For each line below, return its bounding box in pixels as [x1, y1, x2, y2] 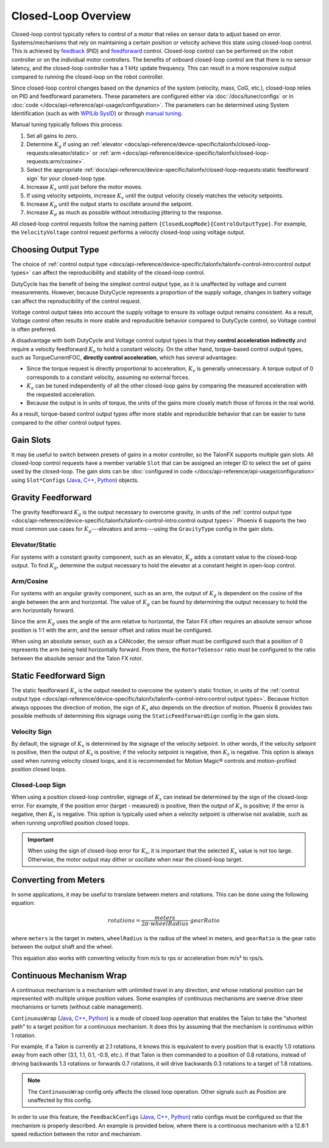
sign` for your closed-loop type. [26, 174, 107, 182]
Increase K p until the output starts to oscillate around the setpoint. [26, 200, 193, 209]
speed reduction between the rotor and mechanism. [11, 1130, 142, 1138]
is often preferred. [11, 325, 57, 333]
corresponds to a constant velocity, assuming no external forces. [26, 374, 190, 381]
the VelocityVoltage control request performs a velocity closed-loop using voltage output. [11, 229, 246, 236]
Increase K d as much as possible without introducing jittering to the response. [26, 209, 223, 218]
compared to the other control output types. [11, 419, 122, 426]
